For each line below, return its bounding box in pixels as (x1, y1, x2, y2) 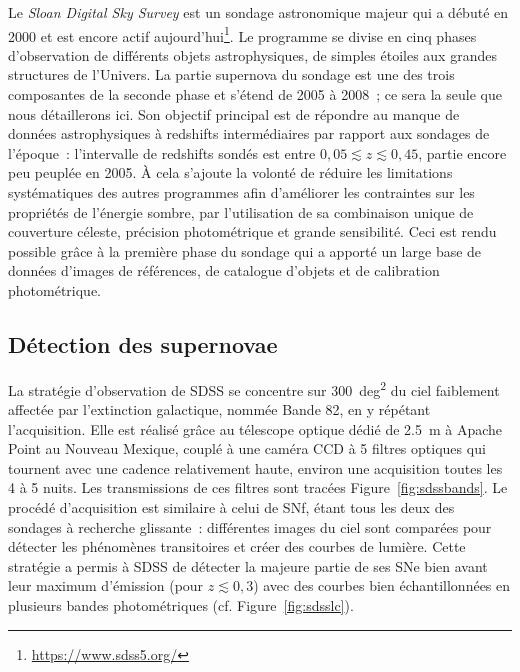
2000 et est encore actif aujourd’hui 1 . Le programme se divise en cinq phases (8, 22, 477, 46)
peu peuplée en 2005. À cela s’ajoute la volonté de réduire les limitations (8, 162, 453, 183)
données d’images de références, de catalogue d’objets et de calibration (8, 260, 440, 281)
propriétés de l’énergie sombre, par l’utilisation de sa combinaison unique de (8, 201, 474, 222)
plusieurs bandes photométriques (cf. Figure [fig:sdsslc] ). (8, 594, 354, 615)
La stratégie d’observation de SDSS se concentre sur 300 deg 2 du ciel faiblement (8, 376, 500, 400)
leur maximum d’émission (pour (8, 575, 204, 596)
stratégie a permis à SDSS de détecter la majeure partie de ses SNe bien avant (8, 555, 488, 576)
